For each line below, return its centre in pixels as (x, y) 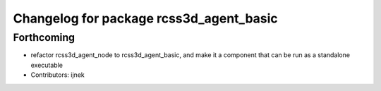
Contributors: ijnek (58, 75)
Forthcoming (44, 37)
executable (47, 65)
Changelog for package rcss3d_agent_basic (145, 18)
